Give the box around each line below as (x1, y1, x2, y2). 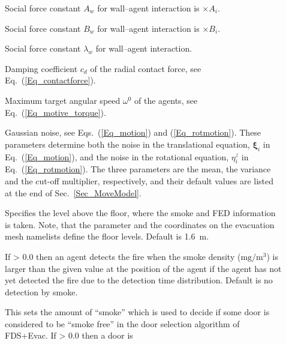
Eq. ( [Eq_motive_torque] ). (5, 106, 106, 118)
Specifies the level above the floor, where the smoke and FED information (5, 207, 276, 219)
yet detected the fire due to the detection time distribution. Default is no (5, 274, 273, 286)
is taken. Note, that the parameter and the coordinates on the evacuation (5, 218, 275, 231)
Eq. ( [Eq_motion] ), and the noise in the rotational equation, (5, 150, 229, 163)
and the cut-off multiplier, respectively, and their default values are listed (5, 174, 274, 187)
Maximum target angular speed (5, 94, 121, 106)
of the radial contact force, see (90, 62, 201, 74)
